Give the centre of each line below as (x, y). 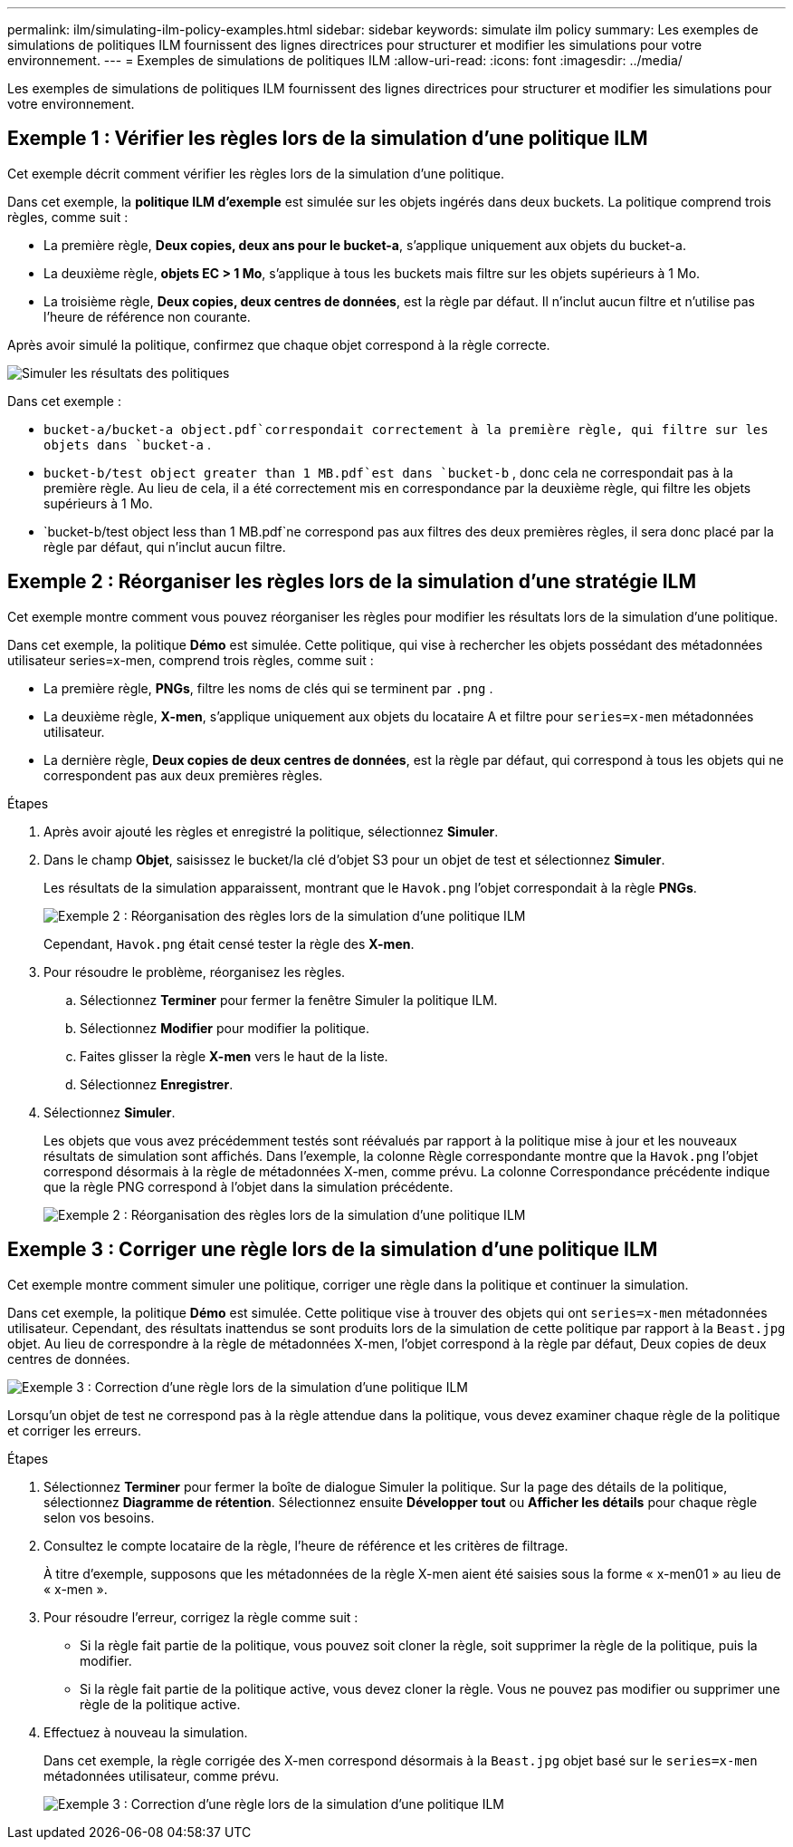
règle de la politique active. (160, 1704)
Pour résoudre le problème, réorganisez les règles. (195, 972)
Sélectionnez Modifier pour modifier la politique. (225, 1028)
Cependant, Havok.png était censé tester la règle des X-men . (229, 943)
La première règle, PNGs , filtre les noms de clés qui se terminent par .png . (268, 688)
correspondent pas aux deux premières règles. (183, 775)
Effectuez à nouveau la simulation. (146, 1732)
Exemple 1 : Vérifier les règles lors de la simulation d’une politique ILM (328, 139)
